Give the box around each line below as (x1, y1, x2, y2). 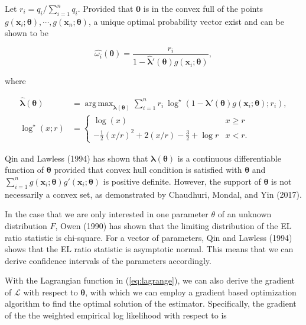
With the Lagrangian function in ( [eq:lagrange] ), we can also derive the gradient (5, 274, 295, 287)
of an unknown (217, 208, 272, 220)
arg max (84, 99, 113, 108)
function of (5, 163, 44, 176)
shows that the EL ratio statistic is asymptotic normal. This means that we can (5, 243, 294, 255)
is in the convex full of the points (143, 2, 263, 14)
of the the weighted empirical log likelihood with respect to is (5, 309, 227, 321)
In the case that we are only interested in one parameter (5, 208, 209, 220)
